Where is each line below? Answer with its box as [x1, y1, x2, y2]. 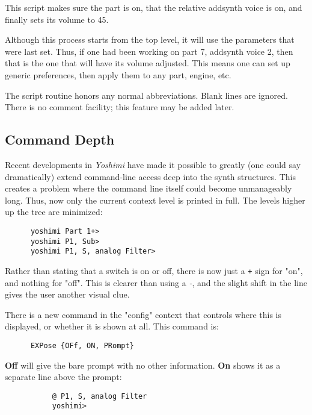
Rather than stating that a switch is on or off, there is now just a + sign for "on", [5, 264, 303, 276]
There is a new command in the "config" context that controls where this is [5, 308, 282, 320]
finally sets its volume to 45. [5, 13, 109, 25]
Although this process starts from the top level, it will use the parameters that [5, 33, 295, 46]
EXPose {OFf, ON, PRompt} [30, 341, 134, 350]
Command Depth [5, 130, 115, 149]
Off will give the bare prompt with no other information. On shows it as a [5, 358, 281, 371]
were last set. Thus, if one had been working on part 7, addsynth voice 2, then [5, 45, 293, 57]
